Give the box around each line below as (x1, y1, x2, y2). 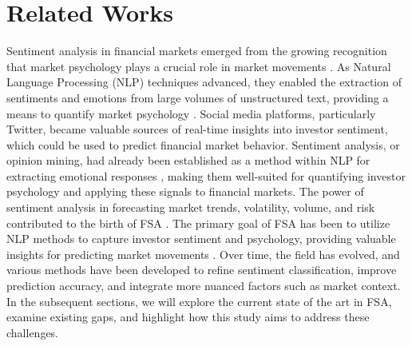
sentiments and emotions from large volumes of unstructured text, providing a (6, 89, 389, 105)
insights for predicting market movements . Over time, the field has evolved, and (6, 245, 400, 262)
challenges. (6, 324, 59, 340)
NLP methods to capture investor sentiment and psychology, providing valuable (6, 230, 396, 247)
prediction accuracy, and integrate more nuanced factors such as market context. (6, 277, 401, 294)
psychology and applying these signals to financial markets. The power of (6, 183, 364, 200)
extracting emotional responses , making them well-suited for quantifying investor (6, 167, 406, 184)
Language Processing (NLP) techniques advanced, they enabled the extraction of (6, 74, 402, 90)
